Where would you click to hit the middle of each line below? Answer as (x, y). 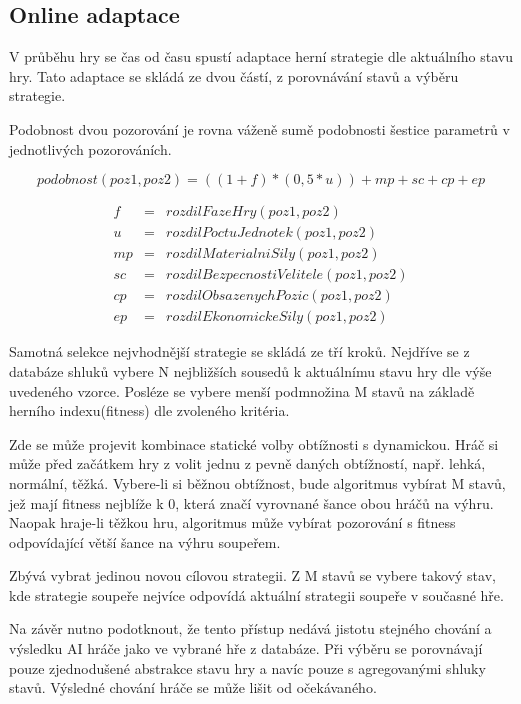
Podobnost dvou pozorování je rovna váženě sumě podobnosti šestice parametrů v (259, 128)
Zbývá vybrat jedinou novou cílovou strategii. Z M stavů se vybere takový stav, (252, 575)
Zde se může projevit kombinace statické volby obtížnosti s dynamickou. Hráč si (254, 443)
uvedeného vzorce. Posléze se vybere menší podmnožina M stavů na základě (242, 390)
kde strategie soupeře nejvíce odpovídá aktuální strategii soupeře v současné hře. (256, 594)
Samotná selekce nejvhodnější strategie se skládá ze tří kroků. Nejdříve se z (239, 351)
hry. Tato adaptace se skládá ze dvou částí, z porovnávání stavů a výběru (234, 75)
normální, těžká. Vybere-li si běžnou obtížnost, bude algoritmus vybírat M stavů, (257, 482)
